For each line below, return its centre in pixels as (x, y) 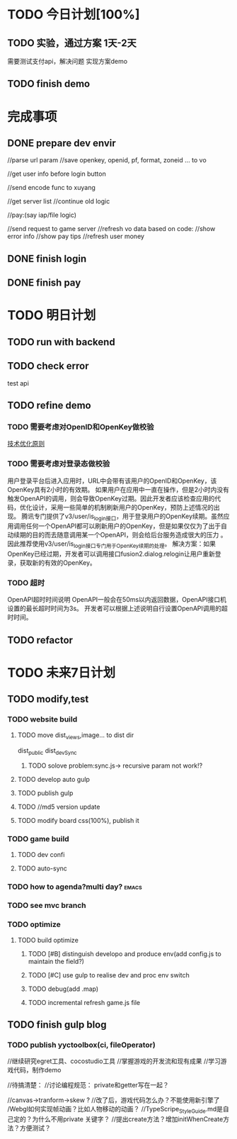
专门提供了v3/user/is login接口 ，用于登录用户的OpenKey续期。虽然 (129, 517)
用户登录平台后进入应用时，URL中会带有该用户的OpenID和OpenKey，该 (112, 481)
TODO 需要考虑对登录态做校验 (59, 464)
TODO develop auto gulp (54, 780)
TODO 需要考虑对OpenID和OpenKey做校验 (81, 427)
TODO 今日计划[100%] (74, 15)
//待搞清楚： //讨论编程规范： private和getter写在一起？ (88, 1085)
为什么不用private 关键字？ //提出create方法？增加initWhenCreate (127, 1119)
